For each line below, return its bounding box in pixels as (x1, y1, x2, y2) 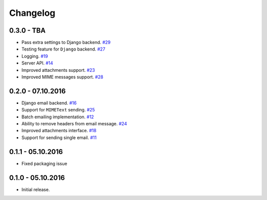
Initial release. (21, 186, 50, 193)
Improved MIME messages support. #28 (21, 74, 103, 80)
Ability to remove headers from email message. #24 (21, 121, 127, 127)
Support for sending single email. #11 (21, 134, 97, 141)
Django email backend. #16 (21, 100, 77, 106)
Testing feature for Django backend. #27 (21, 46, 106, 52)
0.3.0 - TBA (9, 26, 46, 35)
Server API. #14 (21, 60, 53, 66)
